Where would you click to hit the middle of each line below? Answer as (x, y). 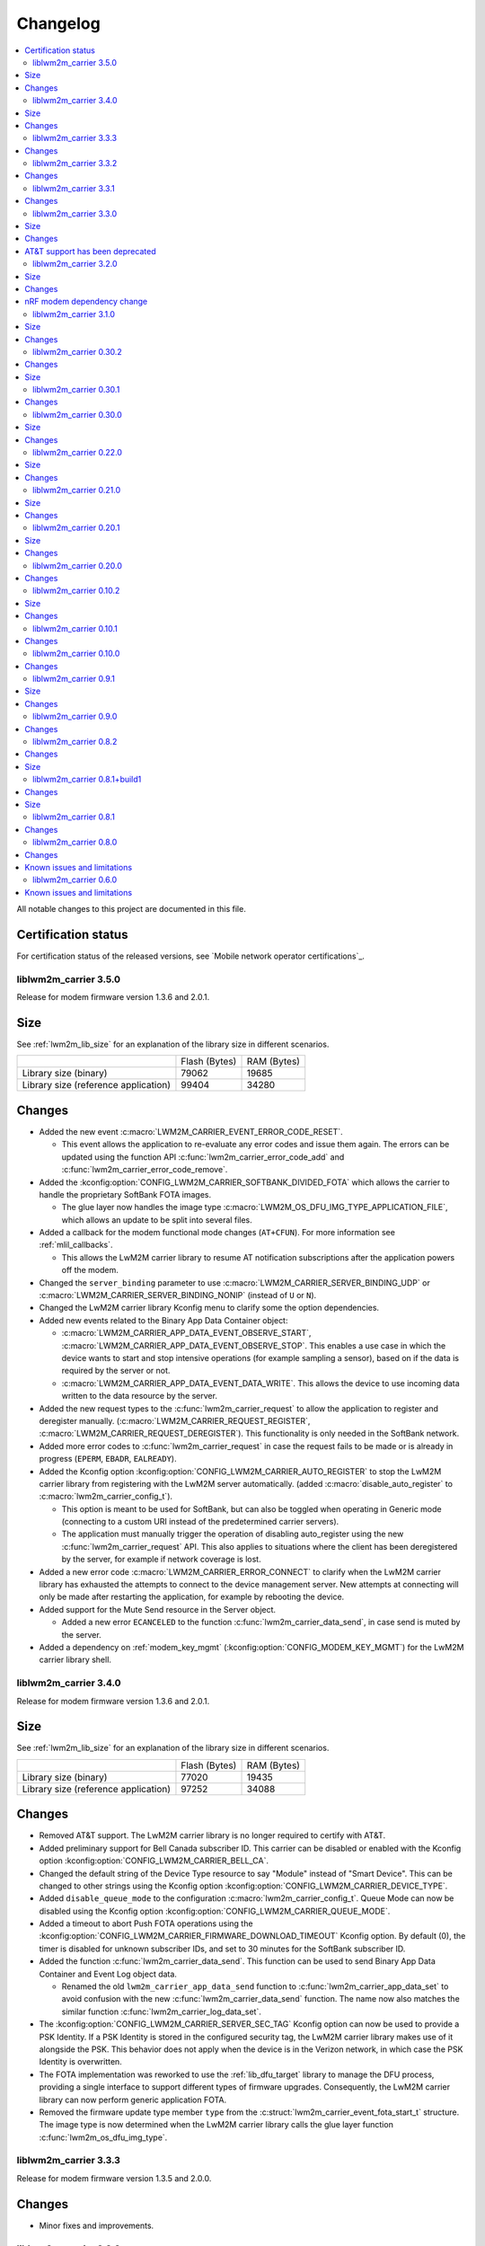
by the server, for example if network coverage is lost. (161, 1560)
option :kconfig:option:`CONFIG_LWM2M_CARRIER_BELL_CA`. (154, 1861)
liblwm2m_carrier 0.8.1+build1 (87, 779)
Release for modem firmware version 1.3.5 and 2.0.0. (114, 2178)
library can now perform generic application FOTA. (133, 2100)
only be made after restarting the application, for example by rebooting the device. (192, 1597)
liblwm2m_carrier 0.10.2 (76, 591)
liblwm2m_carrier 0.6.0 (75, 880)
